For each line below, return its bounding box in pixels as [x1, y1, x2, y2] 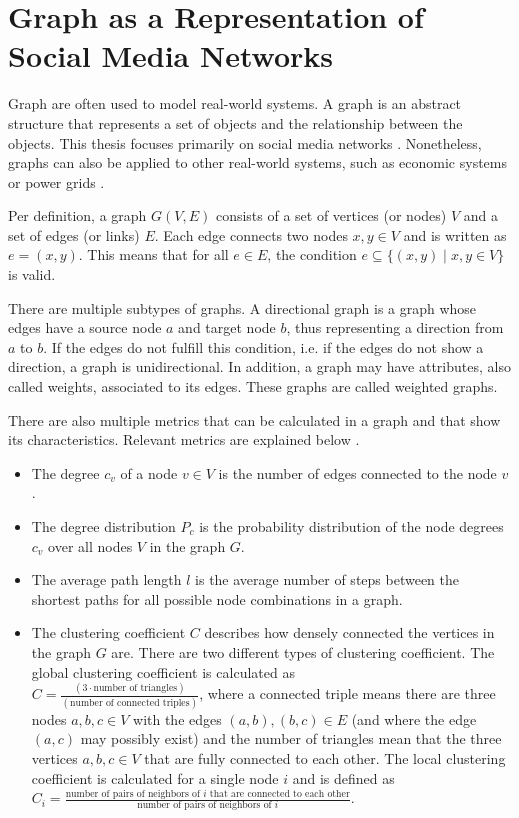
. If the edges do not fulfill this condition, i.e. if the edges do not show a [43, 336, 484, 357]
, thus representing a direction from [286, 317, 504, 338]
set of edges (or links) [8, 224, 140, 245]
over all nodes [48, 535, 133, 556]
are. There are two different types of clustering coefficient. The [111, 641, 495, 662]
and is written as [403, 224, 507, 245]
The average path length [31, 569, 182, 590]
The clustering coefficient [31, 622, 186, 643]
